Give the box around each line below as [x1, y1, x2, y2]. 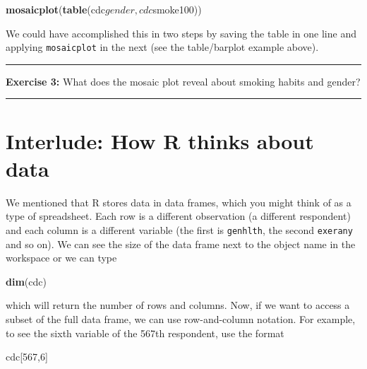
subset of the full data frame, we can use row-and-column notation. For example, [6, 311, 356, 326]
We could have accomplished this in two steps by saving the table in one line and [6, 25, 356, 40]
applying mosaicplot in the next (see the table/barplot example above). [6, 40, 319, 54]
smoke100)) [152, 2, 202, 16]
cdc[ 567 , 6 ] [6, 349, 48, 364]
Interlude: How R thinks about [6, 126, 314, 155]
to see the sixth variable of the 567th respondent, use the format [6, 325, 284, 340]
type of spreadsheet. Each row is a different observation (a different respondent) [6, 209, 351, 223]
